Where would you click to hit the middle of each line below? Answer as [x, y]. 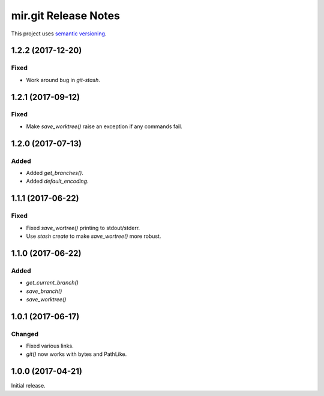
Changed [25, 334]
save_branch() [44, 291]
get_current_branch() [52, 283]
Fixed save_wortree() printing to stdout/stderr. [83, 228]
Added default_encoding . [58, 181]
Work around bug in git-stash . [63, 80]
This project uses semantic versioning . [59, 34]
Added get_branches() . [55, 173]
